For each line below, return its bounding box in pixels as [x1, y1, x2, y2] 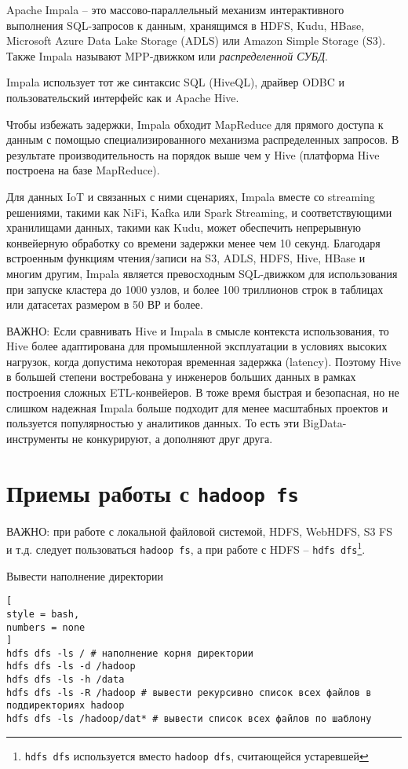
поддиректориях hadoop [6, 700, 125, 712]
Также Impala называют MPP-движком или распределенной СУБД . [6, 47, 329, 64]
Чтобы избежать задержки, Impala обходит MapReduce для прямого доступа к [6, 115, 384, 132]
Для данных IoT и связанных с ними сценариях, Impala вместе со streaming [6, 188, 375, 204]
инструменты [6, 430, 69, 446]
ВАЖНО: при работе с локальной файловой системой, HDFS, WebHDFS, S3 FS [6, 522, 393, 539]
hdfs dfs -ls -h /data [6, 674, 125, 686]
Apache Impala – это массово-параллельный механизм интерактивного [6, 2, 344, 17]
